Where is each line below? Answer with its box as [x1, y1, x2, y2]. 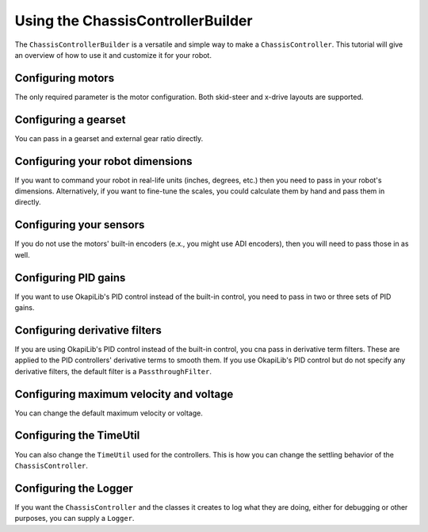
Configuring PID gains [14, 270, 126, 285]
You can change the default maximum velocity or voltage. [14, 408, 204, 418]
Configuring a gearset [14, 113, 126, 126]
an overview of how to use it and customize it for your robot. [14, 50, 212, 59]
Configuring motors [14, 71, 115, 85]
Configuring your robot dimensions [14, 155, 193, 168]
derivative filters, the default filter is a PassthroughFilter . [14, 366, 212, 376]
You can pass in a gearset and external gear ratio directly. [14, 133, 204, 143]
